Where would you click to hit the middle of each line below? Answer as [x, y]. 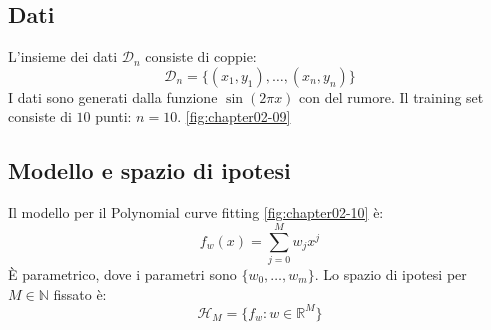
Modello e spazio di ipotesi [149, 170]
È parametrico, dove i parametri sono [122, 273]
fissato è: [80, 293]
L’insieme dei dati [63, 56]
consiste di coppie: [201, 56]
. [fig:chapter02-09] [234, 116]
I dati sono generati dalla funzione [113, 96]
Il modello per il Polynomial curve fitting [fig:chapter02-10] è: [196, 212]
